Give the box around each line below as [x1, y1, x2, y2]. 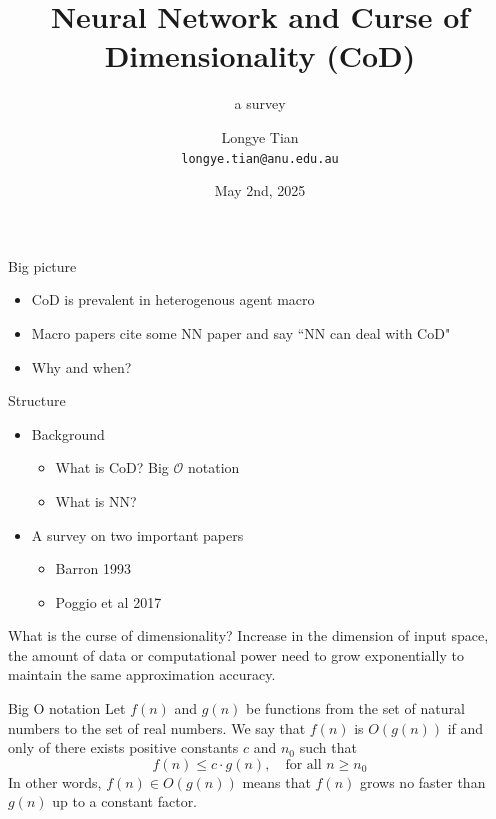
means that [242, 771, 311, 792]
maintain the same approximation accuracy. [8, 664, 276, 685]
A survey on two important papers [31, 524, 244, 545]
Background [31, 423, 105, 444]
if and [447, 717, 484, 738]
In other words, [8, 771, 102, 792]
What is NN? [55, 490, 137, 511]
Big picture [8, 255, 77, 276]
